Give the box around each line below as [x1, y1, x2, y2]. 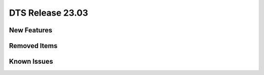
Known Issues [9, 57, 53, 66]
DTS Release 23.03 [9, 7, 88, 18]
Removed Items [9, 42, 58, 50]
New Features [9, 26, 52, 34]
